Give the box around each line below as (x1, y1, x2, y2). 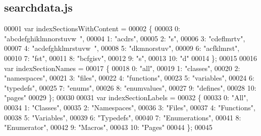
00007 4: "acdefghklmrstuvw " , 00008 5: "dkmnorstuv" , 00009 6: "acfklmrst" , (4, 43, 240, 53)
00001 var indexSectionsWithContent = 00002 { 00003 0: (4, 23, 180, 34)
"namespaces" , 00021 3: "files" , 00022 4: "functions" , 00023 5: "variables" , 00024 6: (4, 73, 254, 83)
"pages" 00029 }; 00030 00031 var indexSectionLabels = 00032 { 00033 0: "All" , (4, 92, 248, 103)
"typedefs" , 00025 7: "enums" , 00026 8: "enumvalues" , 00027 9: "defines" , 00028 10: (4, 82, 256, 93)
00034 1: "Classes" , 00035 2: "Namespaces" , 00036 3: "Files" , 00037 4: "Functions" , (4, 102, 255, 112)
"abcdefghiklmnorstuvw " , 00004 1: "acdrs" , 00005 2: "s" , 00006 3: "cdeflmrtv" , (4, 33, 245, 43)
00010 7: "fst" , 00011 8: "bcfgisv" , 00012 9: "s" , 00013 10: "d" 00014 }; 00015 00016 (4, 52, 257, 63)
